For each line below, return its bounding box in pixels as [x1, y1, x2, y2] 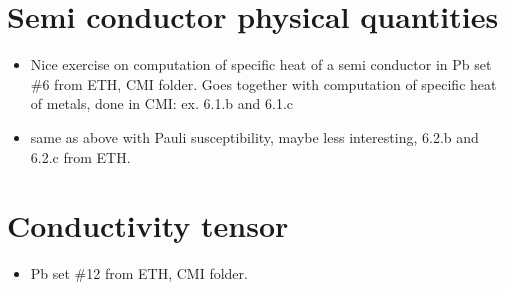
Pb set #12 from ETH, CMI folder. [30, 263, 248, 284]
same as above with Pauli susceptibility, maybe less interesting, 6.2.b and [30, 126, 479, 147]
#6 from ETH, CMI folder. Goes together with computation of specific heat [30, 73, 497, 94]
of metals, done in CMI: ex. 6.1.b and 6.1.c [30, 93, 293, 114]
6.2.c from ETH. [30, 146, 131, 167]
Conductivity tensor [7, 205, 289, 246]
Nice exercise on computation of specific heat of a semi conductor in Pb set [30, 54, 492, 75]
